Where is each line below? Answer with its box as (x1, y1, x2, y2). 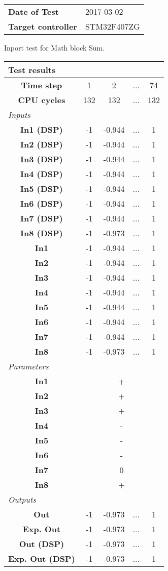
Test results (8, 63, 56, 76)
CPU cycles (18, 93, 65, 106)
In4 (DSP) (20, 167, 63, 180)
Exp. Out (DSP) (8, 552, 75, 564)
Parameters (8, 360, 49, 372)
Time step (21, 79, 62, 91)
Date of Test (8, 6, 59, 17)
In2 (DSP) (20, 138, 63, 150)
